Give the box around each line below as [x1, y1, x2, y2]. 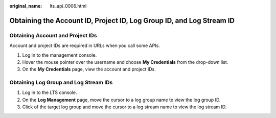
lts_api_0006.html [50, 3, 87, 9]
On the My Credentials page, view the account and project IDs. [22, 66, 156, 73]
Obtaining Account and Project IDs [9, 32, 97, 39]
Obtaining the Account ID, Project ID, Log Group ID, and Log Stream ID [9, 16, 235, 25]
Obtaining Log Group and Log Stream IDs [9, 79, 113, 86]
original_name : [9, 3, 42, 9]
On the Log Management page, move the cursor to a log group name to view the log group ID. [22, 97, 221, 103]
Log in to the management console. [22, 52, 97, 58]
